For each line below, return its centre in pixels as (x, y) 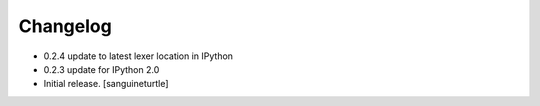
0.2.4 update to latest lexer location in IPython (138, 56)
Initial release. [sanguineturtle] (106, 84)
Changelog (65, 26)
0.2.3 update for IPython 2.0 (101, 69)
